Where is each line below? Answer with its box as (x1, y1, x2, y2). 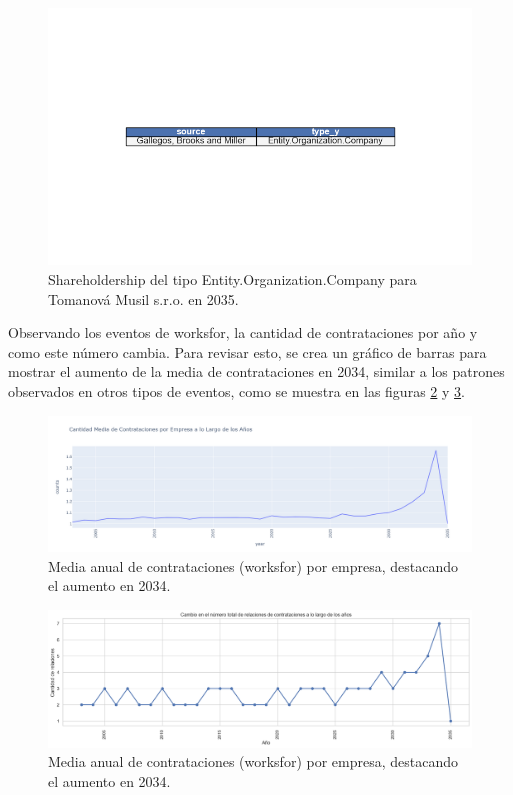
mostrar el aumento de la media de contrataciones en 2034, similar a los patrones (8, 361, 505, 382)
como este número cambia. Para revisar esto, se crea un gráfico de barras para (8, 341, 487, 362)
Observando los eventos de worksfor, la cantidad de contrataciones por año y (8, 322, 478, 343)
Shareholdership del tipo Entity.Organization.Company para (48, 268, 417, 289)
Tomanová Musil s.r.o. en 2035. (48, 288, 239, 309)
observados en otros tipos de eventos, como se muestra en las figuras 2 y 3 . (8, 380, 465, 401)
